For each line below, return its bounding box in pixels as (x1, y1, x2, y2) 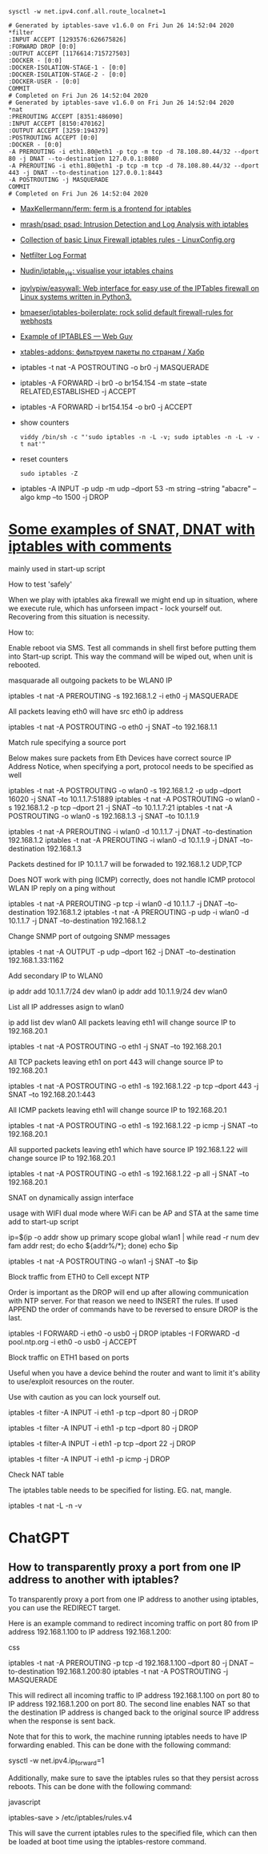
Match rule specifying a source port (8, 737, 126, 747)
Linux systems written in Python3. (19, 292, 132, 301)
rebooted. (8, 659, 41, 669)
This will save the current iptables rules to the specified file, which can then (8, 1828, 258, 1838)
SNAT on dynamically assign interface (8, 1192, 134, 1202)
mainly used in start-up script (8, 563, 106, 573)
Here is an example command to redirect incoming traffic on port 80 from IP (8, 1618, 258, 1628)
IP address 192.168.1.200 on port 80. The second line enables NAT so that (8, 1699, 250, 1708)
